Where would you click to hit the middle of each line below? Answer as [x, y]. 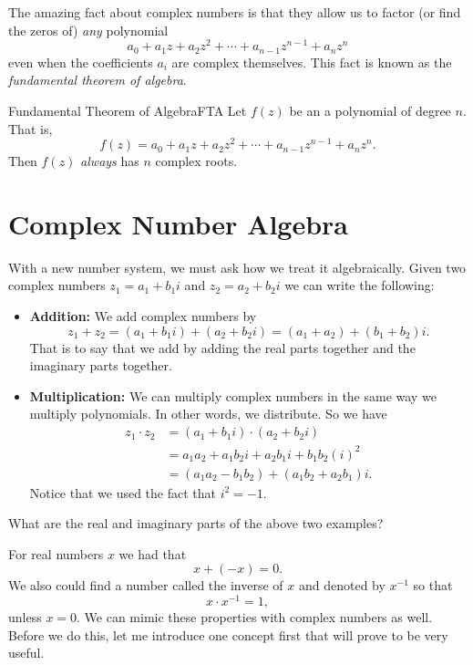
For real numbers [56, 553]
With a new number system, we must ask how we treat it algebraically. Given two [237, 267]
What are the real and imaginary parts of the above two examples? [196, 523]
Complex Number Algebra [178, 223]
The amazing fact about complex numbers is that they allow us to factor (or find [235, 12]
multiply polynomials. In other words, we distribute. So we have [208, 414]
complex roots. [196, 161]
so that [433, 585]
